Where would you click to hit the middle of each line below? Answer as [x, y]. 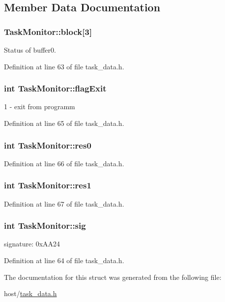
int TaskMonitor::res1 [48, 185]
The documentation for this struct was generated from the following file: [113, 277]
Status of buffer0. [30, 50]
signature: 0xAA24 [32, 244]
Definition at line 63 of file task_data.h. [64, 66]
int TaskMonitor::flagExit [55, 88]
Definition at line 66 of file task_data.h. [64, 163]
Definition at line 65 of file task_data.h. [64, 123]
